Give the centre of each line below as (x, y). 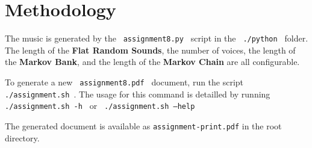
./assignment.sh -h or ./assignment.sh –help (100, 106)
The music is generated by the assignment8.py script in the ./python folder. (157, 38)
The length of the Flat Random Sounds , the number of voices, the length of (150, 50)
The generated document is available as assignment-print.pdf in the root (143, 125)
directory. (22, 137)
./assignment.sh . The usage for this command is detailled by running (138, 94)
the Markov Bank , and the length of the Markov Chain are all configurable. (152, 62)
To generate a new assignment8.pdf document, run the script (124, 82)
